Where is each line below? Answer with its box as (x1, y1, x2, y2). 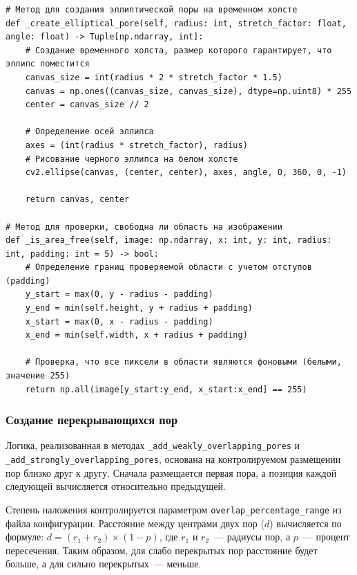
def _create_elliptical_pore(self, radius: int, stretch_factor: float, (6, 18, 347, 28)
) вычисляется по (269, 515, 342, 530)
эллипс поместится (6, 59, 90, 69)
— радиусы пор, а (214, 529, 291, 544)
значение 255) (6, 371, 70, 381)
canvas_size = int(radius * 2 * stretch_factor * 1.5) (25, 72, 282, 82)
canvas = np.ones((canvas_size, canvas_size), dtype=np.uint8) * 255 (25, 86, 352, 96)
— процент (302, 529, 350, 544)
